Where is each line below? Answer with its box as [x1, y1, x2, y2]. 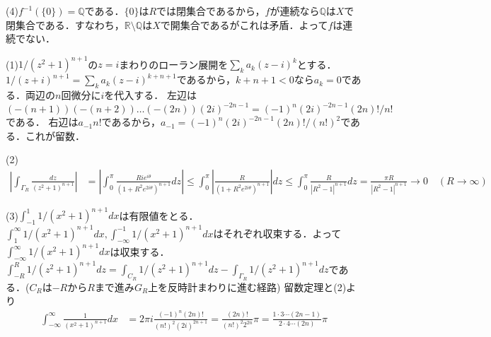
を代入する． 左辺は [104, 88, 197, 102]
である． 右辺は [6, 114, 79, 129]
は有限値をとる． [119, 208, 199, 223]
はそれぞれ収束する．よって [213, 225, 342, 240]
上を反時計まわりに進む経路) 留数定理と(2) [148, 279, 347, 294]
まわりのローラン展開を [119, 57, 229, 71]
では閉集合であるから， [156, 4, 265, 18]
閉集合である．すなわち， [6, 17, 125, 32]
